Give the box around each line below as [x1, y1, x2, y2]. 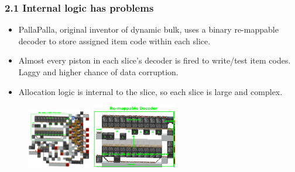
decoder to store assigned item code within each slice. [18, 34, 211, 47]
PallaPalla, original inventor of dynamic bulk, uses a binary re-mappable [18, 23, 279, 36]
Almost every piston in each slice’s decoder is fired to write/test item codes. [18, 54, 291, 66]
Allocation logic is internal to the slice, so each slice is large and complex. [18, 85, 283, 97]
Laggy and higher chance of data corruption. [18, 66, 179, 78]
